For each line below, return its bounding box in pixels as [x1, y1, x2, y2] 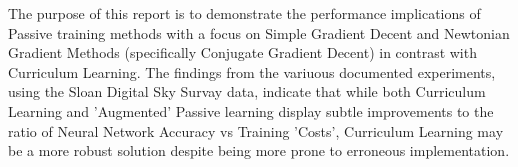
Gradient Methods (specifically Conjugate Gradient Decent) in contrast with [8, 42, 477, 63]
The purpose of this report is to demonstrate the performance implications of [8, 3, 481, 23]
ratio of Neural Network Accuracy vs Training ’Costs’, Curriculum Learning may [8, 120, 504, 141]
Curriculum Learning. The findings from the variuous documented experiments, [8, 61, 496, 82]
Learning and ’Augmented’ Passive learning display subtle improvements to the [8, 100, 494, 121]
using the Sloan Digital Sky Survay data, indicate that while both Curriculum [8, 81, 486, 102]
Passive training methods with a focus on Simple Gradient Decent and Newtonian [8, 22, 510, 43]
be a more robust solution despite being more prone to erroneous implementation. [8, 140, 510, 161]
